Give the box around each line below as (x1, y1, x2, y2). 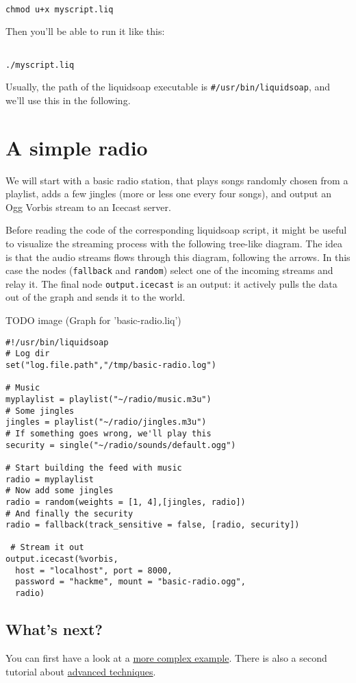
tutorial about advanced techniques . (5, 664, 156, 678)
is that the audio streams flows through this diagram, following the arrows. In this (5, 249, 351, 264)
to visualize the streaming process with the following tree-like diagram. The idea (5, 236, 342, 250)
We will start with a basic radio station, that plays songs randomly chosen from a (5, 173, 348, 187)
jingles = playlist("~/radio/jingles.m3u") (5, 417, 207, 427)
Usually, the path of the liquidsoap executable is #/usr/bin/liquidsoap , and (5, 79, 331, 94)
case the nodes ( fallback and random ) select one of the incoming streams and (5, 263, 333, 277)
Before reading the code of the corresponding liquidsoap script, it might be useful (5, 223, 347, 237)
